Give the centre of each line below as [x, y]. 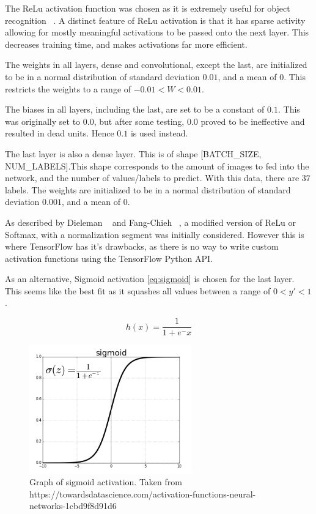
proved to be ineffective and [253, 121]
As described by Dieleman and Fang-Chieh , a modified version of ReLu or [150, 222]
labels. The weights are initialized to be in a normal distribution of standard [148, 189]
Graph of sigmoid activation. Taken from [106, 482]
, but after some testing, [139, 121]
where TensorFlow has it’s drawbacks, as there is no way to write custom [142, 246]
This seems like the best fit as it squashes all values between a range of [138, 290]
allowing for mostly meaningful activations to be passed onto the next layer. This [157, 32]
